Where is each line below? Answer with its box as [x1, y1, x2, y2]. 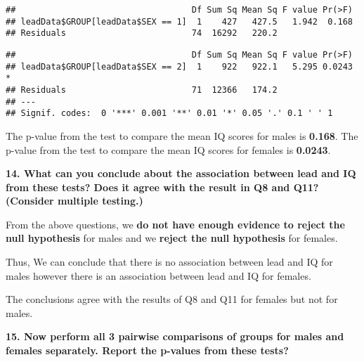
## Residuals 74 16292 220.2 [6, 28, 278, 39]
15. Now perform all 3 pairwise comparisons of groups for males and [6, 329, 344, 344]
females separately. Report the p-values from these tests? [6, 343, 289, 358]
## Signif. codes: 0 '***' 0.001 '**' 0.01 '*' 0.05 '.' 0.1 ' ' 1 [6, 108, 333, 119]
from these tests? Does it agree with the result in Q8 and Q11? [6, 179, 319, 194]
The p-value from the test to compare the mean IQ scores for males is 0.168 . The [6, 128, 358, 143]
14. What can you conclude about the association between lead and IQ [6, 166, 356, 181]
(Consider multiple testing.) [6, 193, 143, 208]
